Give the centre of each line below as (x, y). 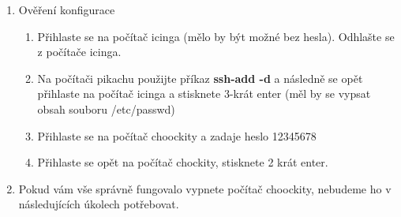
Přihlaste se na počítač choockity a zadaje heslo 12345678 (177, 135)
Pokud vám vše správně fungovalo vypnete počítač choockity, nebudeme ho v (205, 188)
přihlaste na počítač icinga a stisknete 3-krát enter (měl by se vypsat (204, 94)
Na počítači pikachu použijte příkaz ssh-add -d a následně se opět (200, 78)
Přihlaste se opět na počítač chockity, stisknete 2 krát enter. (183, 162)
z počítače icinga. (79, 52)
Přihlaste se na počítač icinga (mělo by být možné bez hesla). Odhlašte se (216, 36)
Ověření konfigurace (67, 9)
